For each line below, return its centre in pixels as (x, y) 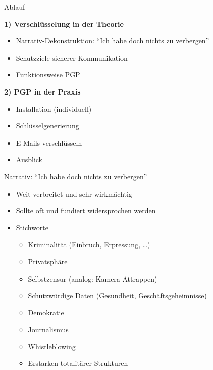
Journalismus (48, 329)
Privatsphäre (48, 261)
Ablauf (15, 7)
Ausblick (29, 159)
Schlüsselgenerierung (47, 126)
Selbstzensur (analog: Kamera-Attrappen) (93, 278)
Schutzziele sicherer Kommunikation (72, 57)
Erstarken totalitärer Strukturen (78, 363)
